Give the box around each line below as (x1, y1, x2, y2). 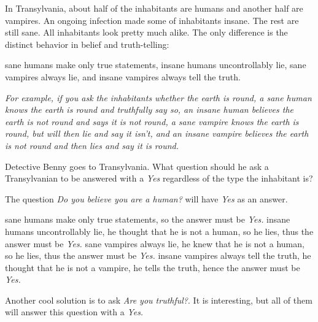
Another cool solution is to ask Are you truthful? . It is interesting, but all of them (5, 293, 312, 306)
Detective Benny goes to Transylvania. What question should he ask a (5, 159, 269, 172)
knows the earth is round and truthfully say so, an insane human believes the (5, 103, 294, 116)
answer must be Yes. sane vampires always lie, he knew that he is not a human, (5, 237, 304, 250)
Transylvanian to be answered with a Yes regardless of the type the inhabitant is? (5, 172, 313, 185)
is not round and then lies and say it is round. (5, 139, 179, 151)
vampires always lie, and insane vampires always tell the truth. (5, 70, 241, 83)
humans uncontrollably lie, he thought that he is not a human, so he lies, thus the (5, 224, 314, 237)
